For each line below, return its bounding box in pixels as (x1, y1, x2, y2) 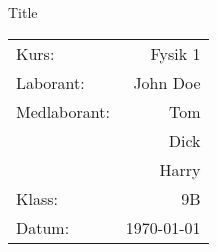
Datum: (16, 215, 70, 239)
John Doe (133, 70, 201, 94)
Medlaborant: (16, 99, 110, 123)
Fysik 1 (150, 41, 201, 65)
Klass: (16, 186, 58, 210)
